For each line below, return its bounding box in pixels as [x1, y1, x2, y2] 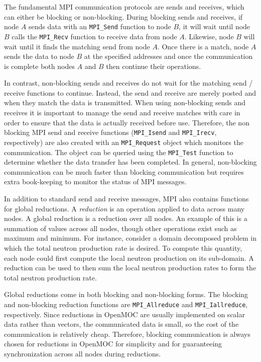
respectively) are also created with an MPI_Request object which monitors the [4, 136, 243, 147]
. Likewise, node [184, 31, 234, 41]
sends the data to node [4, 51, 74, 61]
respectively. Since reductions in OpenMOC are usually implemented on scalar [4, 309, 245, 319]
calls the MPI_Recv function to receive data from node [12, 31, 177, 41]
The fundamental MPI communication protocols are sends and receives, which [4, 2, 244, 12]
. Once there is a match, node [157, 41, 249, 51]
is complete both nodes [4, 60, 75, 71]
